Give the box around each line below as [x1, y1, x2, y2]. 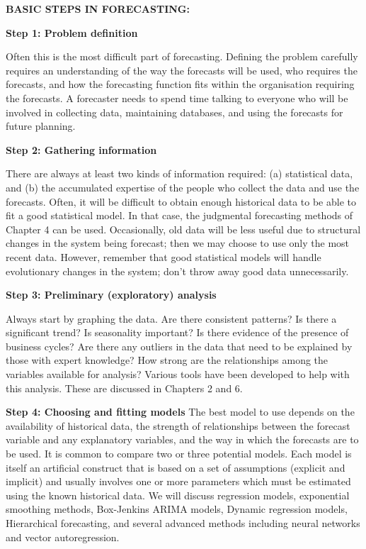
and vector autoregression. [6, 529, 120, 544]
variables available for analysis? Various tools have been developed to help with [6, 367, 350, 382]
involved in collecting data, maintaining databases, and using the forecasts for [6, 104, 343, 119]
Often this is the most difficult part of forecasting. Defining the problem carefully [6, 49, 358, 64]
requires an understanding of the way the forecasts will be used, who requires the [6, 62, 358, 77]
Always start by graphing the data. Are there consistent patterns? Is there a [6, 311, 337, 326]
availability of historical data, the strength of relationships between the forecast [6, 418, 350, 433]
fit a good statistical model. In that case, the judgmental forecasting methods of [6, 208, 353, 223]
